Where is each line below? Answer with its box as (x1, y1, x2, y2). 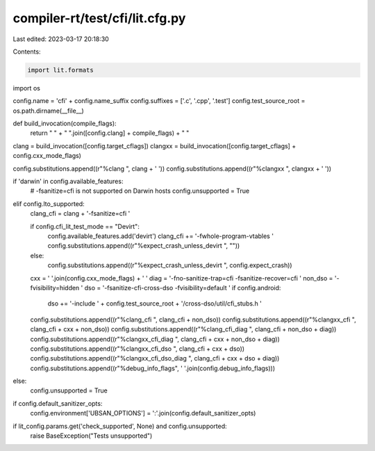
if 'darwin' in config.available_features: (12, 177, 124, 186)
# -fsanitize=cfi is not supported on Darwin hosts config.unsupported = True (30, 187, 250, 195)
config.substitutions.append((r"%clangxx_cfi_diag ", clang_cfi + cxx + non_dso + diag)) (30, 335, 281, 343)
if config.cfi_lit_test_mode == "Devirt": (30, 222, 140, 230)
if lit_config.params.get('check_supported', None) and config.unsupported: (12, 422, 227, 430)
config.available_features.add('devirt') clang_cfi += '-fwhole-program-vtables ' (47, 232, 274, 240)
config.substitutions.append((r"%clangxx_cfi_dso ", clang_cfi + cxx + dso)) (30, 345, 245, 353)
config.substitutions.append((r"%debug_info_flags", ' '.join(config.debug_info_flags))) (30, 364, 276, 372)
